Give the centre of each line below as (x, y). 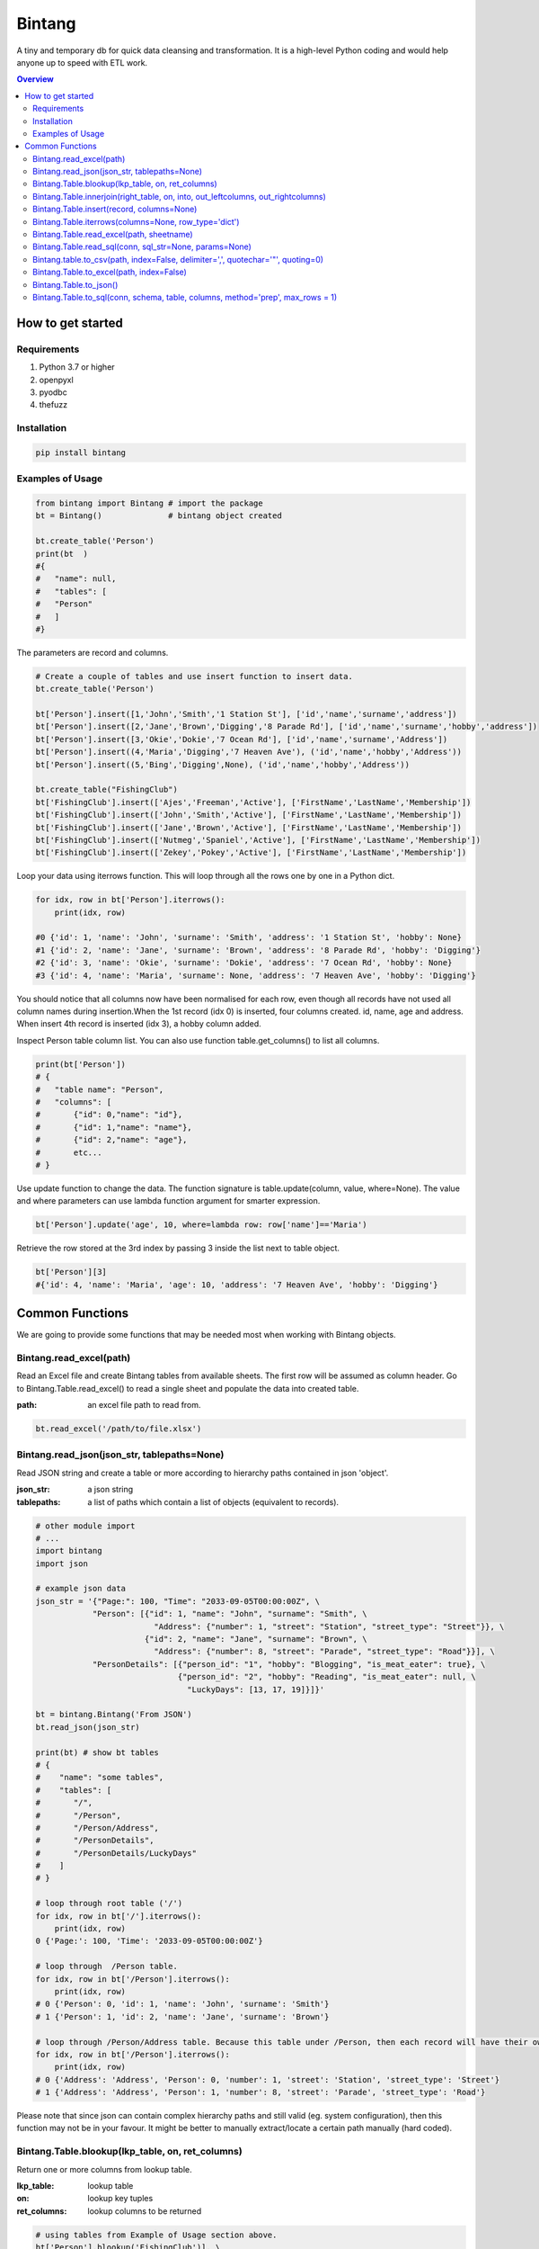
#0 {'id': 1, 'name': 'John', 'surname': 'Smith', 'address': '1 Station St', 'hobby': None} (249, 937)
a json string (110, 1490)
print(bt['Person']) (80, 1064)
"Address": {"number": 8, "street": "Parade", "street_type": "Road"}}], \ (325, 1652)
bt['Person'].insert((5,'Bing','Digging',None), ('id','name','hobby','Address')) (223, 764)
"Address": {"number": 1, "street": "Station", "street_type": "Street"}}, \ (329, 1626)
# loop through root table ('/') (109, 1904)
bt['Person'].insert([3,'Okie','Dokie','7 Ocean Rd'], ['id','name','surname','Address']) (242, 739)
